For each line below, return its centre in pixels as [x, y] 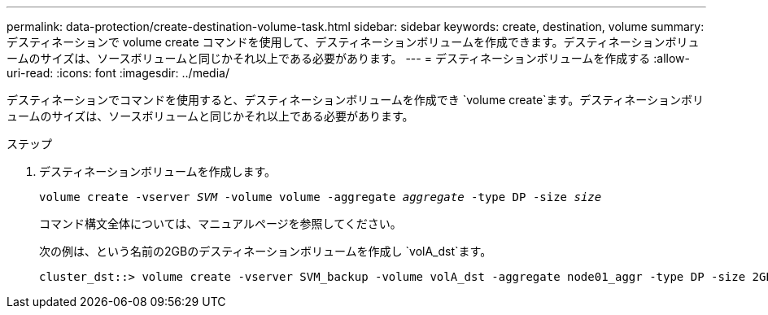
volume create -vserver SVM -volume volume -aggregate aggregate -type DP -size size [321, 197]
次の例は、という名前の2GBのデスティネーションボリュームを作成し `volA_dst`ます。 [266, 251]
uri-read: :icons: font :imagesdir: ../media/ [118, 73]
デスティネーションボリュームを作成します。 [158, 171]
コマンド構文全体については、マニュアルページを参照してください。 [220, 223]
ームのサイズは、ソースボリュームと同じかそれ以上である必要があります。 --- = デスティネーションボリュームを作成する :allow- [349, 58]
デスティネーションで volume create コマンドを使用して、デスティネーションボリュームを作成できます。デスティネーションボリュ [353, 42]
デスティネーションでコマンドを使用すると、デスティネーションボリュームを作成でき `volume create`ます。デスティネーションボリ [356, 100]
